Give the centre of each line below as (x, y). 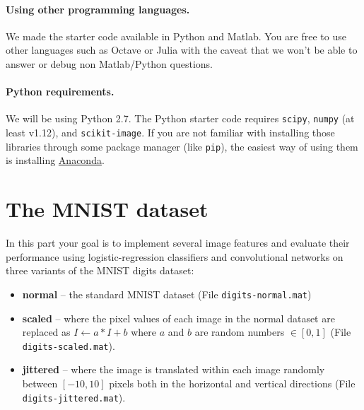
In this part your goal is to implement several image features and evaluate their (178, 243)
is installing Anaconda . (55, 160)
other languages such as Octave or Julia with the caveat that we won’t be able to (182, 50)
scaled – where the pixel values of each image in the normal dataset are (178, 318)
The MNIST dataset (107, 209)
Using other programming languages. (98, 9)
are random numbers (240, 332)
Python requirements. (60, 92)
